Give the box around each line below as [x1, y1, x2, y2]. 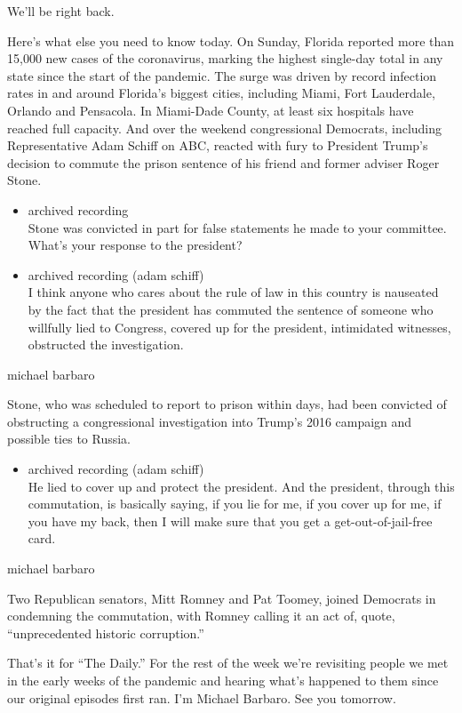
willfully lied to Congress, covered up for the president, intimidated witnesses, [28, 317, 451, 336]
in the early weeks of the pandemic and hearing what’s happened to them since [7, 671, 439, 689]
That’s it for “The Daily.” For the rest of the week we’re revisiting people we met [7, 653, 449, 672]
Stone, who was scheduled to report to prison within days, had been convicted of [7, 395, 447, 413]
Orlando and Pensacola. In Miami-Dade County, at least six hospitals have [7, 100, 414, 119]
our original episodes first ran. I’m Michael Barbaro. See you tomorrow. [7, 688, 396, 707]
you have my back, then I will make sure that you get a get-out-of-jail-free [28, 511, 433, 530]
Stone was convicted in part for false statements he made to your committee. [28, 218, 447, 236]
